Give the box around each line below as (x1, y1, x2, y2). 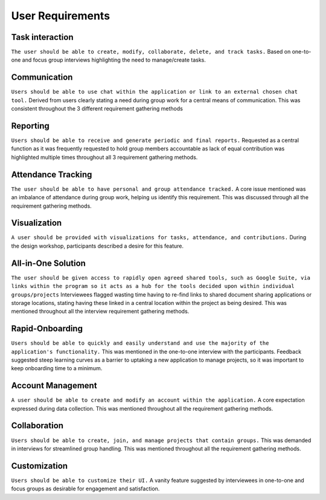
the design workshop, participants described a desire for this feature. (11, 242, 184, 249)
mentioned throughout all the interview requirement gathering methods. (11, 308, 190, 315)
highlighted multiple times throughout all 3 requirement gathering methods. (11, 153, 198, 161)
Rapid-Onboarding (11, 324, 83, 334)
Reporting (11, 121, 50, 131)
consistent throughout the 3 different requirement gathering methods (11, 105, 184, 112)
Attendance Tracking (11, 169, 92, 179)
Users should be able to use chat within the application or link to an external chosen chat (11, 88, 298, 95)
